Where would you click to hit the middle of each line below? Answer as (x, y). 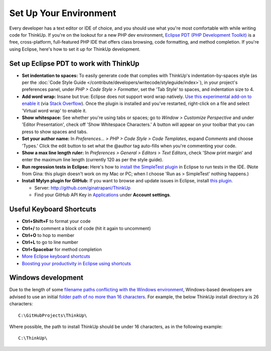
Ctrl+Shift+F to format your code (56, 221)
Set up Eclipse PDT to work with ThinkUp (75, 64)
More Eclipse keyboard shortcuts (56, 257)
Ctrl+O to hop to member (48, 235)
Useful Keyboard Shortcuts (53, 209)
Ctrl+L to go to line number (50, 242)
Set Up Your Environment (63, 13)
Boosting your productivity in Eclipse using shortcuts (77, 263)
